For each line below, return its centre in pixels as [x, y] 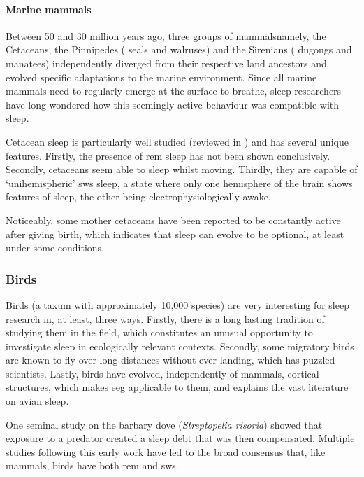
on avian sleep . [37, 401]
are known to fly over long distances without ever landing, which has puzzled [170, 360]
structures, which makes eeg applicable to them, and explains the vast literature [177, 387]
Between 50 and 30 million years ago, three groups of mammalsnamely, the [166, 35]
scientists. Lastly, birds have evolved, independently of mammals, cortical [162, 373]
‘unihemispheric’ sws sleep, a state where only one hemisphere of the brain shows [179, 182]
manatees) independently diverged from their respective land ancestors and [166, 63]
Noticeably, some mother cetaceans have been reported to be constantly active [173, 220]
